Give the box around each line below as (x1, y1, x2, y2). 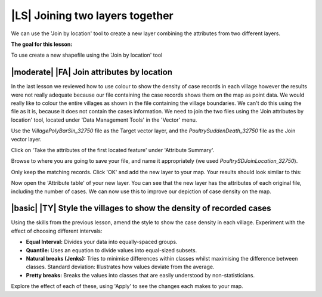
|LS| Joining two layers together (11, 9, 174, 22)
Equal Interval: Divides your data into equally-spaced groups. (26, 239, 178, 246)
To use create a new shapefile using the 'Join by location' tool (11, 51, 163, 59)
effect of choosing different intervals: (11, 227, 103, 234)
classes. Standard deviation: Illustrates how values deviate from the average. (26, 263, 215, 271)
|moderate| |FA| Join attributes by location (11, 67, 173, 78)
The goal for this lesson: (11, 41, 73, 48)
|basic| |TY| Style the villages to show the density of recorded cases (11, 203, 271, 214)
